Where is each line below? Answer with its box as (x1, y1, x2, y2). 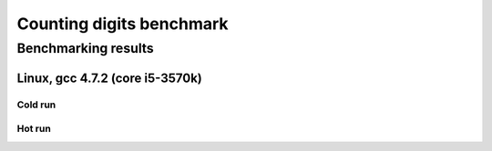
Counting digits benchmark (16, 14, 229, 34)
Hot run (16, 123, 52, 136)
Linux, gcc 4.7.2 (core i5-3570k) (16, 70, 202, 86)
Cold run (16, 98, 56, 111)
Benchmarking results (16, 40, 154, 56)
